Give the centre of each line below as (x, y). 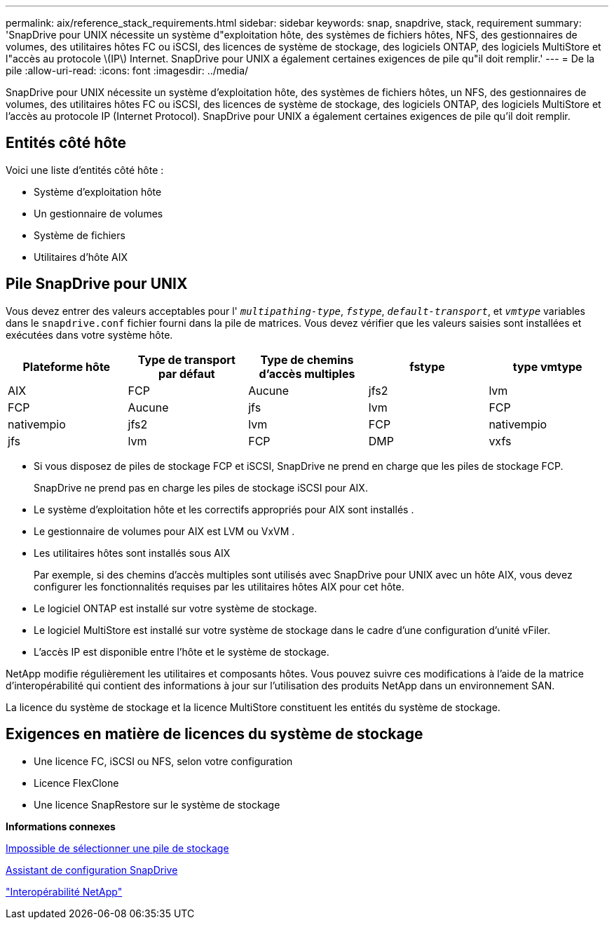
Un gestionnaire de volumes (98, 213)
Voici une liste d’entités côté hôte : (85, 170)
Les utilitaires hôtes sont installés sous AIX (132, 553)
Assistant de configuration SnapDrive (92, 870)
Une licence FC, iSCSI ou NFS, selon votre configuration (163, 761)
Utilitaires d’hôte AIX (81, 257)
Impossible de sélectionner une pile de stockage (117, 848)
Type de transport (186, 359)
